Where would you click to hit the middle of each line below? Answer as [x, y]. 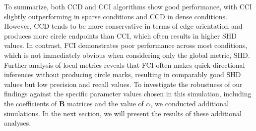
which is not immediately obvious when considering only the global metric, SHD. [127, 55]
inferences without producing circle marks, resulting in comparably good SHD [123, 74]
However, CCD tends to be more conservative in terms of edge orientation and [123, 26]
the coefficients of [31, 103]
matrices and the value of [105, 103]
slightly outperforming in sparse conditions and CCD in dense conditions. [116, 16]
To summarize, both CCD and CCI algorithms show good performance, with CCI [128, 6]
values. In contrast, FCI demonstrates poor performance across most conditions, [126, 45]
